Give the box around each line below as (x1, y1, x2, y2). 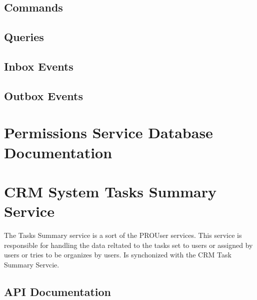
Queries (4, 29, 44, 45)
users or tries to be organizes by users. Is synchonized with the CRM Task (4, 249, 231, 260)
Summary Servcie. (4, 259, 59, 269)
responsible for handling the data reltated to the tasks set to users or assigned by (4, 239, 253, 250)
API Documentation (4, 283, 111, 299)
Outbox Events (4, 88, 83, 103)
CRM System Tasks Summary (4, 181, 217, 201)
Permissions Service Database (4, 122, 213, 143)
